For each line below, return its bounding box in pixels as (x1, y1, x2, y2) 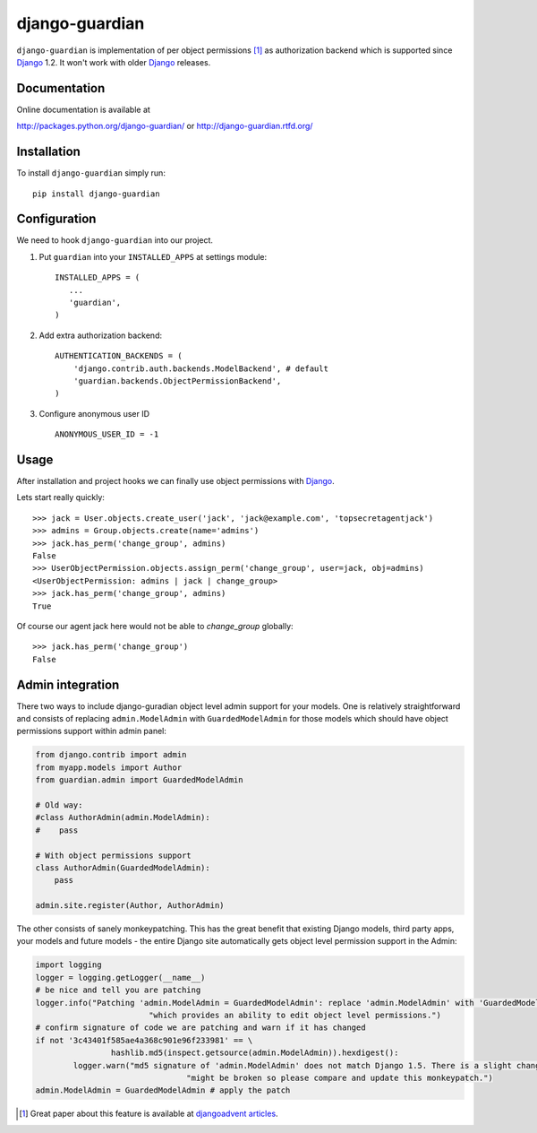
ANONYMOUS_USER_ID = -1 (55, 429, 159, 439)
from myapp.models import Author (35, 762, 183, 773)
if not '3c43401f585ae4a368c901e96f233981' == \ (35, 1035, 253, 1045)
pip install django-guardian (32, 188, 160, 199)
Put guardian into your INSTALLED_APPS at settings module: (38, 251, 268, 262)
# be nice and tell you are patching (35, 985, 201, 995)
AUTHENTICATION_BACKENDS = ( (55, 350, 183, 361)
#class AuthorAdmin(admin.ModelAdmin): (35, 812, 210, 823)
